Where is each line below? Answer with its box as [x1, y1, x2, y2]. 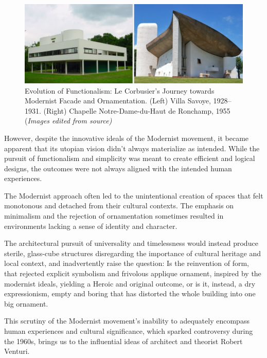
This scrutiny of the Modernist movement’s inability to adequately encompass [4, 315, 250, 326]
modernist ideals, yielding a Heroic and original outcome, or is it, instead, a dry [4, 278, 256, 289]
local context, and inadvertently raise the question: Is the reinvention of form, [4, 258, 250, 268]
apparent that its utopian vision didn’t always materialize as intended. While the [4, 142, 260, 153]
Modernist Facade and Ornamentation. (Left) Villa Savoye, [25, 95, 211, 106]
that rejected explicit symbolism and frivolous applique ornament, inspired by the [4, 268, 261, 279]
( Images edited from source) [25, 115, 112, 126]
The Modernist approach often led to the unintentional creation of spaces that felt [4, 190, 263, 201]
